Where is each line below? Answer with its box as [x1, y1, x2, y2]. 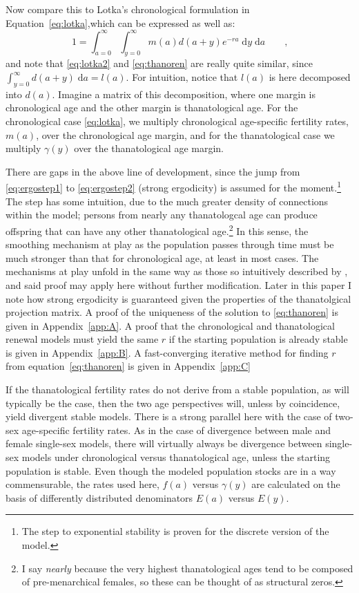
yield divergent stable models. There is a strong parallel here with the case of [6, 409, 332, 424]
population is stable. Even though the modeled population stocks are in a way [6, 463, 336, 478]
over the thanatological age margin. [74, 141, 224, 156]
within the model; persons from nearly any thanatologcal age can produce [6, 207, 318, 222]
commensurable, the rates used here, [6, 477, 159, 491]
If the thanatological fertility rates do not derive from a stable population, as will [6, 382, 349, 397]
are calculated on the [251, 477, 340, 491]
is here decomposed [269, 70, 351, 84]
